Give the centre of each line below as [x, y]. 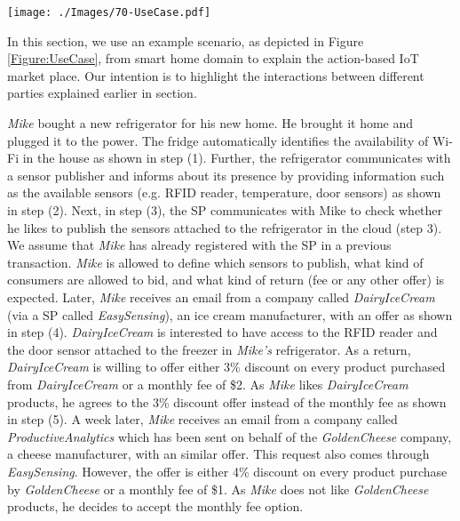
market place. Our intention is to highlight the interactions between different [216, 75]
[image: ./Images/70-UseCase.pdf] [109, 12]
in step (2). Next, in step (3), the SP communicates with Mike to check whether [225, 210]
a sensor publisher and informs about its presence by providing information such [226, 175]
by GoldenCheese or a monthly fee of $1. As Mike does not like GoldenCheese [218, 489]
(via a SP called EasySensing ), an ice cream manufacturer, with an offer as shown [230, 314]
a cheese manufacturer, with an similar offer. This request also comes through [218, 454]
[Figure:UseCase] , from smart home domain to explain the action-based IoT [213, 58]
